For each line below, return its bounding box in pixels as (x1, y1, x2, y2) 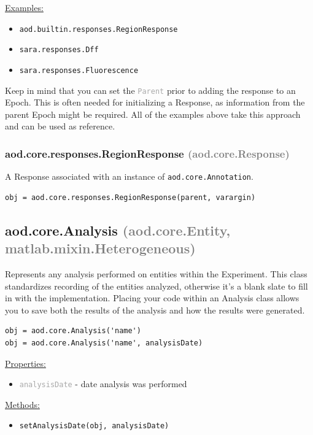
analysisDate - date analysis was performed (19, 377, 187, 390)
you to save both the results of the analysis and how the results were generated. (5, 303, 305, 316)
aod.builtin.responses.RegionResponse (19, 25, 178, 34)
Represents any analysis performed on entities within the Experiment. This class (5, 268, 307, 280)
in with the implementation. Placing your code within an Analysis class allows (5, 291, 299, 304)
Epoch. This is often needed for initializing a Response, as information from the (5, 96, 305, 109)
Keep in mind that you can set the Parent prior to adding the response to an (5, 83, 296, 96)
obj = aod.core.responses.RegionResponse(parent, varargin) (5, 193, 256, 202)
